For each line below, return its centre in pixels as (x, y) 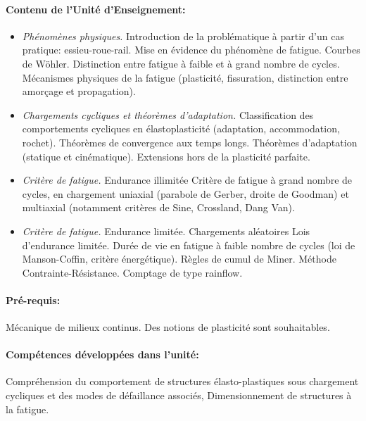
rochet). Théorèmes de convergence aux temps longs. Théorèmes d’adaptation (190, 142)
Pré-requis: (33, 300)
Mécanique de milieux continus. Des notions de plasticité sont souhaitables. (168, 327)
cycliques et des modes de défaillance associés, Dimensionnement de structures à (179, 395)
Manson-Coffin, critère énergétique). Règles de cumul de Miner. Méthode (179, 259)
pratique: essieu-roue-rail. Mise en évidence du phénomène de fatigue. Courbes (191, 50)
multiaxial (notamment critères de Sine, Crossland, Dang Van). (158, 207)
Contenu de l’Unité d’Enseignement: (96, 9)
